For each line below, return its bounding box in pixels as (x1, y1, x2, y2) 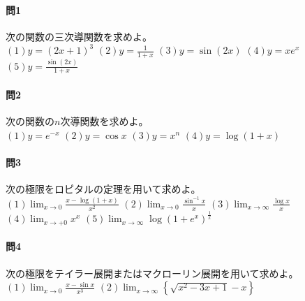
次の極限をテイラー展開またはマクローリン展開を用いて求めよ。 (6, 265, 299, 280)
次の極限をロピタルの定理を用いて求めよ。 (6, 182, 201, 196)
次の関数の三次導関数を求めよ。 (6, 29, 152, 43)
